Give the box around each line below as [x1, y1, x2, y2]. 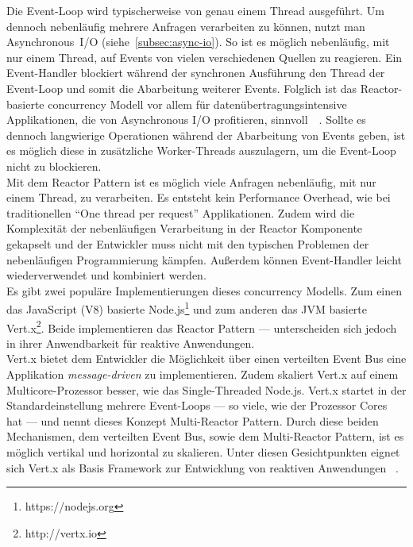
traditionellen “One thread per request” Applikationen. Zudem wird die [6, 204, 355, 221]
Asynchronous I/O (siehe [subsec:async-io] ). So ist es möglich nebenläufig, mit [6, 33, 390, 50]
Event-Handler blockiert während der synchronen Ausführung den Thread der [6, 64, 385, 81]
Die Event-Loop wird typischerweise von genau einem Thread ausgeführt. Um [6, 2, 384, 18]
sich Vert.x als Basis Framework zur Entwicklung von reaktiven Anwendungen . [6, 459, 399, 476]
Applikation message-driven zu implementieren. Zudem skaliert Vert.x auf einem [6, 365, 399, 382]
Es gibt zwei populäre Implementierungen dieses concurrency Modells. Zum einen [6, 282, 403, 299]
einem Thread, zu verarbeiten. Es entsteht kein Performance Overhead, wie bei [6, 189, 391, 206]
